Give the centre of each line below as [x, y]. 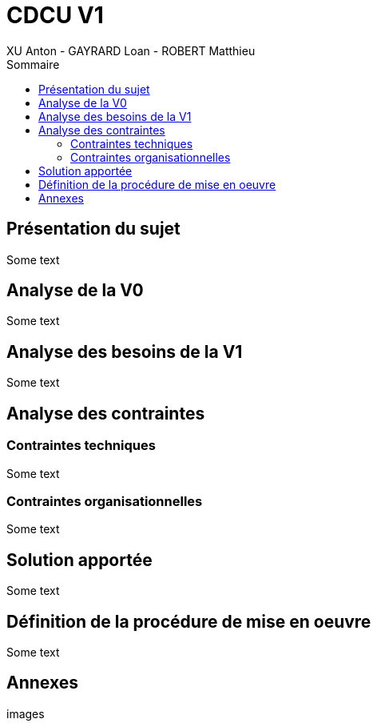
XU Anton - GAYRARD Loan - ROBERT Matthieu [131, 50]
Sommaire [33, 64]
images [26, 713]
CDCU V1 [55, 15]
